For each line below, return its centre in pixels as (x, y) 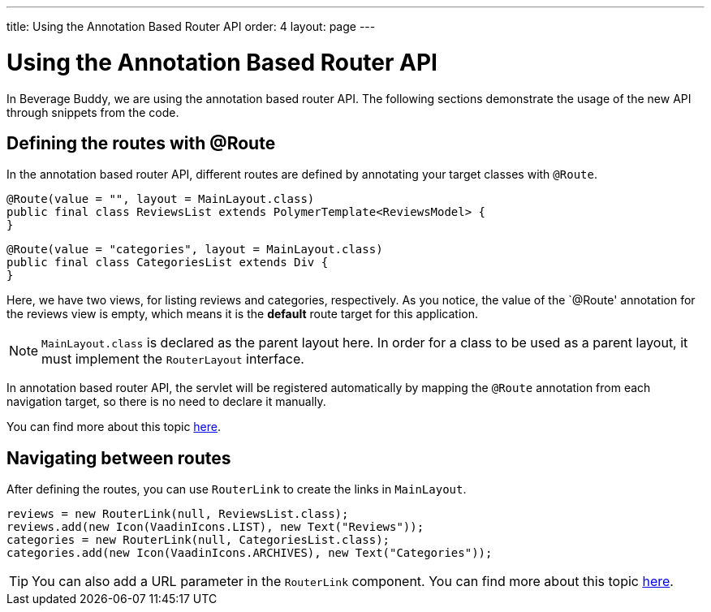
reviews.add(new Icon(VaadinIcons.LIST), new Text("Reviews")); (215, 527)
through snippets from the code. (93, 112)
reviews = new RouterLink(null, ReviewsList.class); (178, 514)
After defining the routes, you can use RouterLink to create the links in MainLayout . (237, 489)
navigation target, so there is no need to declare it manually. (166, 402)
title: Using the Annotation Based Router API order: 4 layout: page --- (191, 26)
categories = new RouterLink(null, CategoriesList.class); (198, 540)
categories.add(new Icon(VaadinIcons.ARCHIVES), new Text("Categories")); (250, 553)
